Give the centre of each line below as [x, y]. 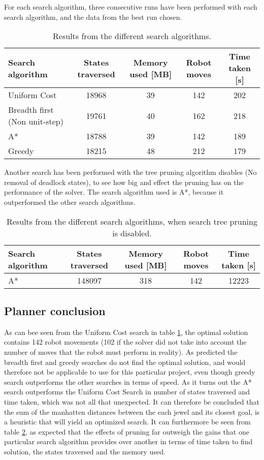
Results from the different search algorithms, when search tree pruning [132, 221]
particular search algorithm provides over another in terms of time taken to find [128, 441]
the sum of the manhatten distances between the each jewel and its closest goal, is [132, 411]
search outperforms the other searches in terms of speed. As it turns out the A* [128, 381]
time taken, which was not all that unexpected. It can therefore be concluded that [132, 401]
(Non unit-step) [36, 121]
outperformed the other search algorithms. [70, 202]
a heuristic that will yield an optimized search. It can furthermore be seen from [127, 422]
